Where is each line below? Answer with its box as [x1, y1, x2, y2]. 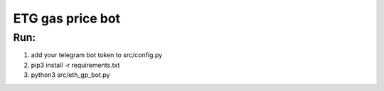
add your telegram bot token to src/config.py [31, 51, 163, 59]
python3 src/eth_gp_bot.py [31, 71, 110, 79]
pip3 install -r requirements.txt [31, 61, 120, 69]
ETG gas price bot [13, 11, 121, 26]
